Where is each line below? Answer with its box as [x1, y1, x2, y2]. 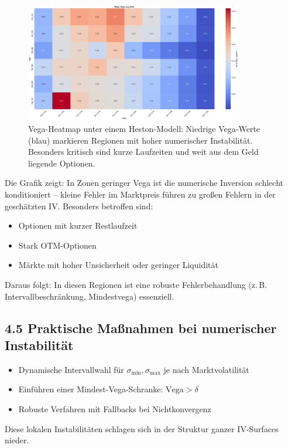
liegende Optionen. [28, 157, 95, 169]
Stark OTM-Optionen [18, 239, 97, 251]
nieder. [5, 434, 29, 446]
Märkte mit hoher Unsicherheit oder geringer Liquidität [18, 259, 219, 271]
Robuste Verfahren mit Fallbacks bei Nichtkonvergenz [18, 402, 211, 415]
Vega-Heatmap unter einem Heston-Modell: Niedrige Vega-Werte [28, 123, 260, 135]
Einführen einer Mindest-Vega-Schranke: [18, 383, 163, 395]
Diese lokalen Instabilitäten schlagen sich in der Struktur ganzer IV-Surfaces [5, 422, 279, 435]
